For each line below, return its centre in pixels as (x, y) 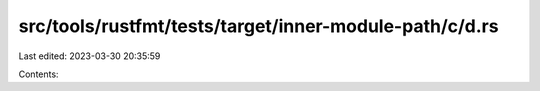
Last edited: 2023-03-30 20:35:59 (89, 56)
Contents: (38, 74)
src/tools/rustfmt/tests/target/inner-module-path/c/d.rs (258, 26)
